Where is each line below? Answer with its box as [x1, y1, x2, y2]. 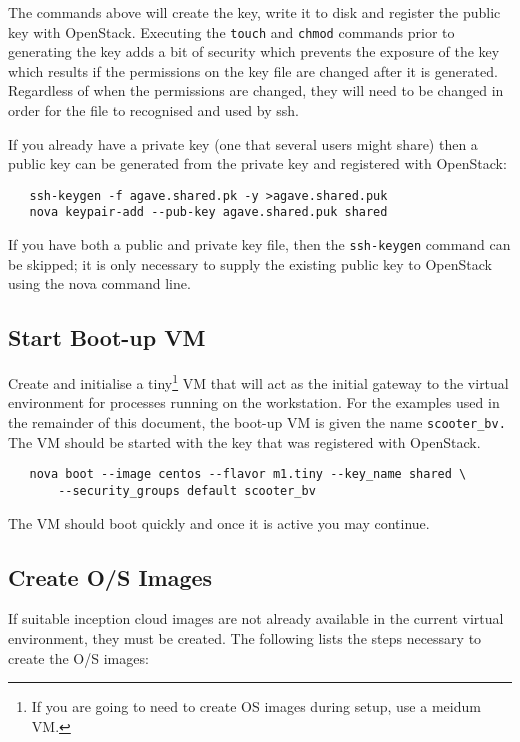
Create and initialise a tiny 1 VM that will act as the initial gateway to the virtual [8, 370, 509, 393]
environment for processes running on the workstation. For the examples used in [8, 392, 500, 413]
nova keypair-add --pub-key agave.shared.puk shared [29, 205, 388, 220]
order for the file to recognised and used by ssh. [8, 100, 299, 121]
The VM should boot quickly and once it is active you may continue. [8, 512, 430, 533]
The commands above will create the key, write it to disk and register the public [8, 2, 501, 22]
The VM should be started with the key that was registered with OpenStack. [8, 431, 481, 452]
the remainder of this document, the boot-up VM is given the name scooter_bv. [8, 412, 506, 433]
